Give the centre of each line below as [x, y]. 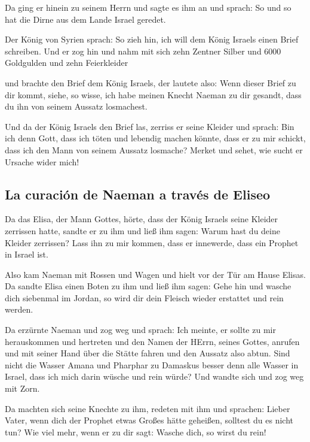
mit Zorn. [22, 388]
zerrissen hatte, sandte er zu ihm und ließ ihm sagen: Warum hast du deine [142, 230]
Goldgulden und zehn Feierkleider [67, 63]
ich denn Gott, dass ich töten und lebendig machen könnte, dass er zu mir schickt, [155, 138]
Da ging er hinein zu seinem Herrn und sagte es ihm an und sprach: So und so [148, 7]
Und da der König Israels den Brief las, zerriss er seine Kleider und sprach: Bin [150, 126]
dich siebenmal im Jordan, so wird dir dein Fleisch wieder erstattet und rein [144, 297]
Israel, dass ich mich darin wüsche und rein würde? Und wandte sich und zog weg [154, 376]
